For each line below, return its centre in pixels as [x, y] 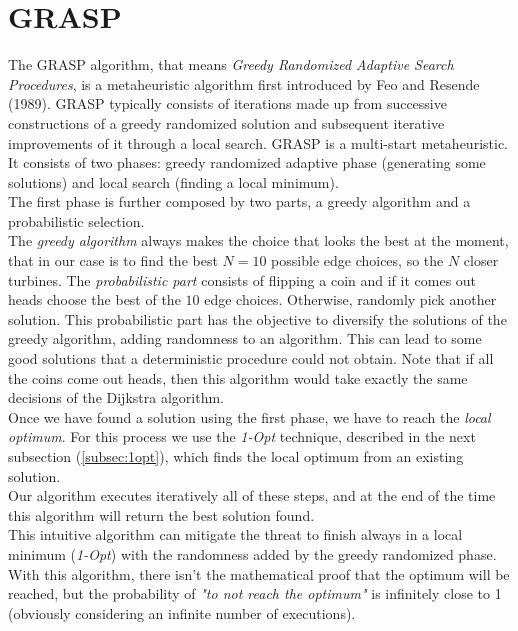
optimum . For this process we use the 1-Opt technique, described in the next [242, 436]
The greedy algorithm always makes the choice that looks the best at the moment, [258, 240]
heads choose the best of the [94, 299]
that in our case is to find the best [113, 260]
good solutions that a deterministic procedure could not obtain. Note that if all [251, 358]
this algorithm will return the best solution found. [161, 514]
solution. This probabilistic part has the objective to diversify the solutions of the [257, 318]
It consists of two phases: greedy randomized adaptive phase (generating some [247, 162]
